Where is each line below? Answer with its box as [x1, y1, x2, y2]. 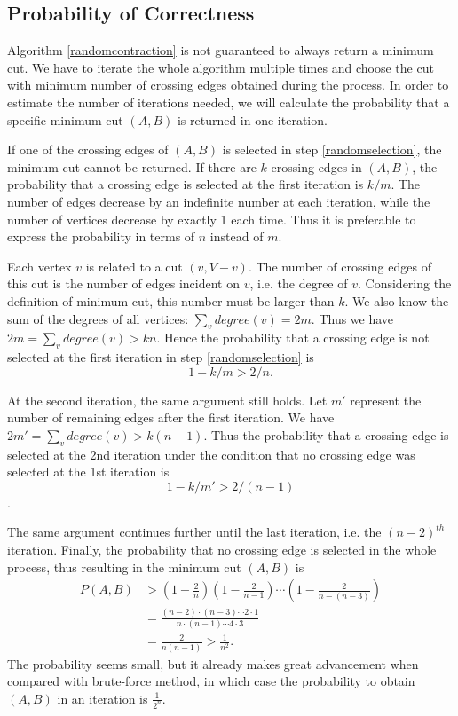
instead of [209, 227, 264, 246]
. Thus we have [311, 309, 394, 327]
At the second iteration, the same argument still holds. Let [7, 390, 328, 409]
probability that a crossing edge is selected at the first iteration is [7, 175, 364, 193]
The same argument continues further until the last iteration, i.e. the [7, 523, 382, 541]
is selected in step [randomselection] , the [222, 140, 442, 159]
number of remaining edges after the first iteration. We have [7, 408, 335, 427]
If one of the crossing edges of [7, 140, 169, 159]
